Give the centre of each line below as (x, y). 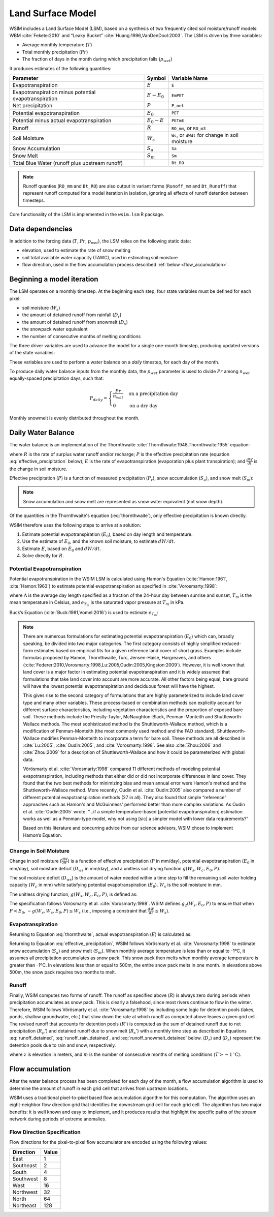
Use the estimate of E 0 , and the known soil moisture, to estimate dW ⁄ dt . (99, 542)
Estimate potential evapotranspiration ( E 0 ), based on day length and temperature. (107, 535)
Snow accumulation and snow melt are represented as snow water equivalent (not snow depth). (123, 501)
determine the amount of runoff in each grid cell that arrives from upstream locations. (99, 1088)
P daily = (98, 399)
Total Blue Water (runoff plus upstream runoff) (68, 163)
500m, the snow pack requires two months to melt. (63, 972)
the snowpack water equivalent (55, 329)
